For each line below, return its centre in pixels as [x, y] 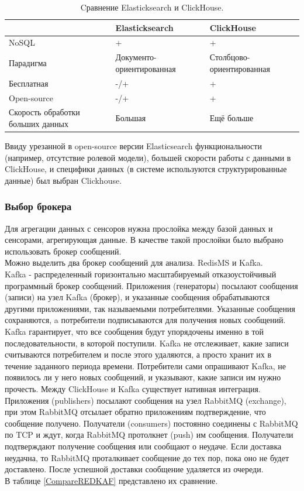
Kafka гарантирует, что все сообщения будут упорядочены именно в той [134, 332]
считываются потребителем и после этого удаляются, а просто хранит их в [138, 354]
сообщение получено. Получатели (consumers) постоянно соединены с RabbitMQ [151, 423]
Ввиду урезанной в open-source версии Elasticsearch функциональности [133, 146]
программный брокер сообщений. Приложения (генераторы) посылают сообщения [151, 285]
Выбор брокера [38, 206]
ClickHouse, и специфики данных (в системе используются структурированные [146, 169]
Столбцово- [230, 57]
